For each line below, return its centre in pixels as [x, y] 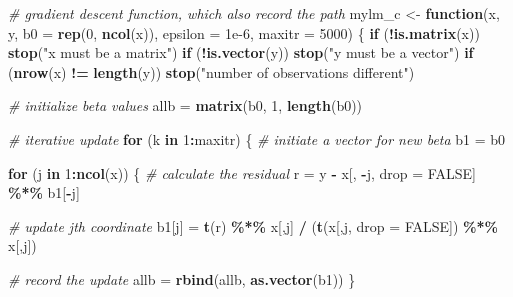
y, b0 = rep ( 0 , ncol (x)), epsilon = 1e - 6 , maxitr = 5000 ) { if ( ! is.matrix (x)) [244, 32]
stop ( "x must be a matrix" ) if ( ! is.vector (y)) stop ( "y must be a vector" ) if [241, 52]
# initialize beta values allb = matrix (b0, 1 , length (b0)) [185, 105]
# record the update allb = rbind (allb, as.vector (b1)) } [182, 278]
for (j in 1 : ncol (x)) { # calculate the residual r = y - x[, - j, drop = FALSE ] [242, 172]
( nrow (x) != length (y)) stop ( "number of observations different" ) [211, 71]
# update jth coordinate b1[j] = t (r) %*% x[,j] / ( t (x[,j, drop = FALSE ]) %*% [253, 225]
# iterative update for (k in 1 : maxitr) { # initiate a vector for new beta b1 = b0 [257, 138]
